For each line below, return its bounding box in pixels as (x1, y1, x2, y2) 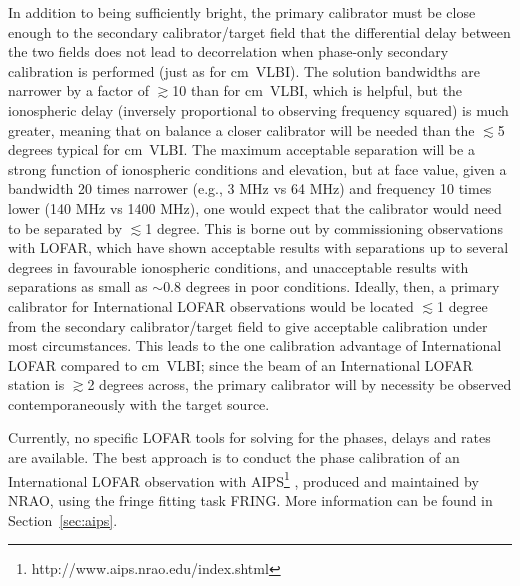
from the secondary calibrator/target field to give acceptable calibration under (8, 315, 488, 336)
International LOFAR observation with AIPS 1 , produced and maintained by (8, 467, 479, 491)
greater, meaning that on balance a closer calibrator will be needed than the (8, 119, 475, 140)
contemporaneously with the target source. (8, 393, 270, 414)
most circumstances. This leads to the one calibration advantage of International (8, 335, 502, 356)
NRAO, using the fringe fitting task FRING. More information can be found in (8, 489, 493, 510)
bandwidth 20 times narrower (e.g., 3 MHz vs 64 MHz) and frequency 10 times (8, 178, 492, 199)
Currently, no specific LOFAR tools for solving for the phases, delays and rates (8, 427, 491, 448)
